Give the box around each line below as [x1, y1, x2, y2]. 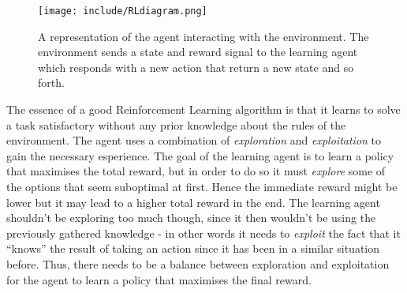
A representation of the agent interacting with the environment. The [38, 28, 369, 44]
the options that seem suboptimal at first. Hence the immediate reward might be [6, 178, 398, 194]
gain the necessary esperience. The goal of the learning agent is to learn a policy [6, 147, 394, 163]
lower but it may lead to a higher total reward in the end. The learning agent [6, 193, 380, 210]
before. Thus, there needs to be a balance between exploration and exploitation [6, 255, 390, 272]
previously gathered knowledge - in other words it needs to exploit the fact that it [6, 224, 401, 241]
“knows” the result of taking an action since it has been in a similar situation [6, 240, 380, 257]
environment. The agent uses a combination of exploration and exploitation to [6, 132, 382, 148]
